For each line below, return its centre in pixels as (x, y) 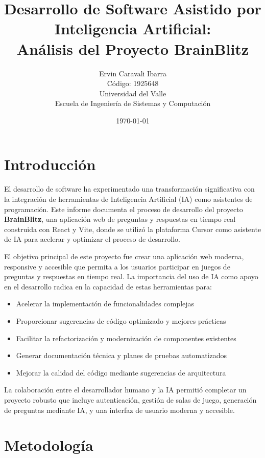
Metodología (49, 445)
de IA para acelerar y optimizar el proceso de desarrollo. (92, 239)
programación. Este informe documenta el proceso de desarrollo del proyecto (124, 209)
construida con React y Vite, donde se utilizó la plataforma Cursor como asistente (133, 229)
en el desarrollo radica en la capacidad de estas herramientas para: (108, 286)
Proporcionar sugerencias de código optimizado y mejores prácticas (121, 320)
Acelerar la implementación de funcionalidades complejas (105, 304)
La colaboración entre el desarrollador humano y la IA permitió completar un (125, 390)
